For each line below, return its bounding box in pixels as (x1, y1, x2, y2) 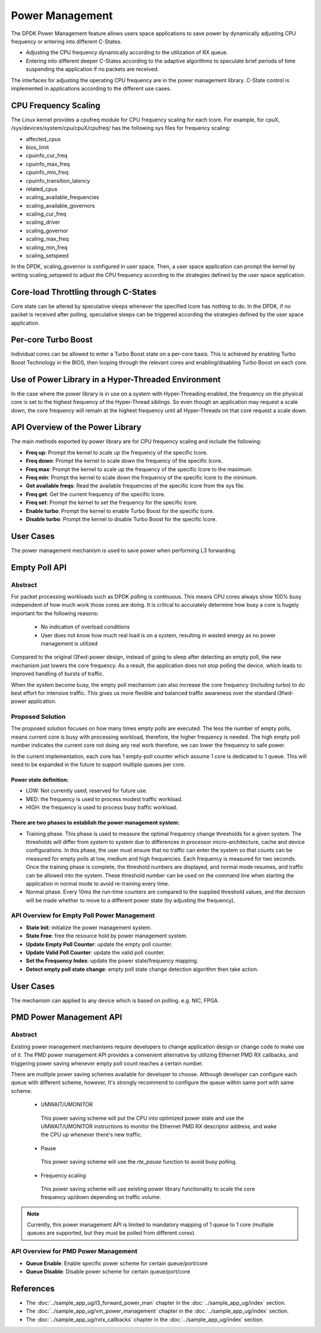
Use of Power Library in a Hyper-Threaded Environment (11, 374, 221, 384)
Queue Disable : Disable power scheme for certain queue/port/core (26, 1268, 190, 1275)
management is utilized (40, 640, 98, 647)
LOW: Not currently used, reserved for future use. (26, 787, 148, 795)
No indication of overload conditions (40, 623, 130, 631)
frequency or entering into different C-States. (11, 38, 122, 45)
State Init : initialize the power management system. (26, 924, 152, 931)
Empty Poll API (11, 562, 67, 572)
